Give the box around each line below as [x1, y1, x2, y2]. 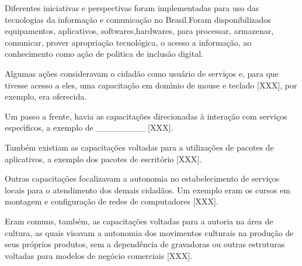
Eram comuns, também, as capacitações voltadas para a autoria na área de [5, 214, 273, 227]
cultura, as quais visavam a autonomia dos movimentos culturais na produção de [5, 226, 294, 238]
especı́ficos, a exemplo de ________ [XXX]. [5, 121, 173, 134]
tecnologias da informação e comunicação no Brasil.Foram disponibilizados [5, 13, 271, 25]
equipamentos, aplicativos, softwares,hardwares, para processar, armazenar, [5, 25, 274, 37]
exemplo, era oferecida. [5, 90, 87, 103]
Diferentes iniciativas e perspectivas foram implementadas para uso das [5, 2, 259, 13]
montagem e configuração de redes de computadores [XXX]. [5, 195, 218, 207]
